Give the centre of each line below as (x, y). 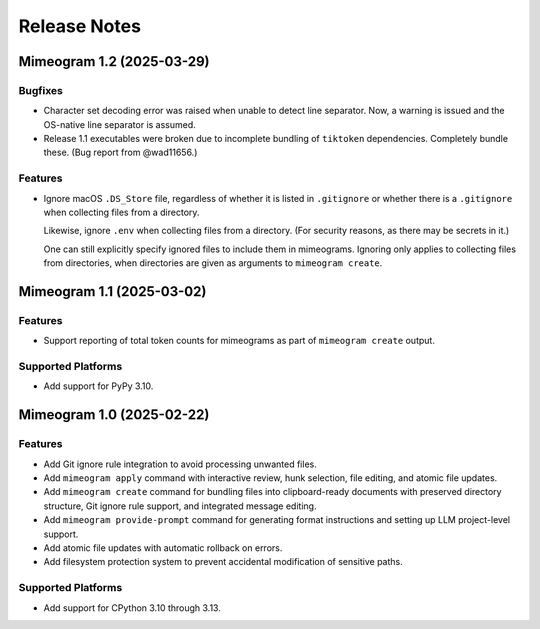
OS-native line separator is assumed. (120, 124)
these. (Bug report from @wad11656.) (120, 152)
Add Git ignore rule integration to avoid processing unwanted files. (180, 464)
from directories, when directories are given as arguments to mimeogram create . (213, 263)
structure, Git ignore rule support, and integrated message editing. (180, 506)
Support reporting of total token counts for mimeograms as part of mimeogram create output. (239, 341)
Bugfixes (41, 90)
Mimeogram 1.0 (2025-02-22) (114, 415)
